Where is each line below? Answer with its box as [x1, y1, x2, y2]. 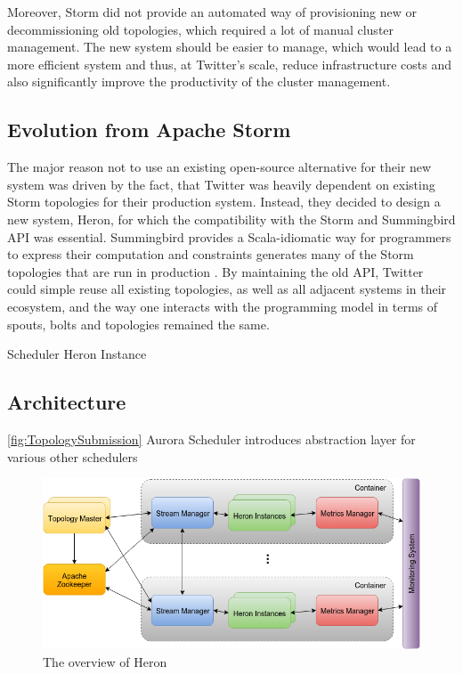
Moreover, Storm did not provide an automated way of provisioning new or [7, 3, 418, 20]
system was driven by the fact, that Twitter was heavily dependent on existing [7, 175, 435, 193]
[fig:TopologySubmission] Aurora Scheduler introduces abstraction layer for [7, 429, 416, 448]
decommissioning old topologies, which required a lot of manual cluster [7, 20, 394, 38]
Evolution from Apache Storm [7, 116, 291, 143]
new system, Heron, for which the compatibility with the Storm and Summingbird [7, 209, 456, 228]
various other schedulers [7, 447, 138, 466]
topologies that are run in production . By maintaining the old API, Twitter [7, 262, 424, 280]
